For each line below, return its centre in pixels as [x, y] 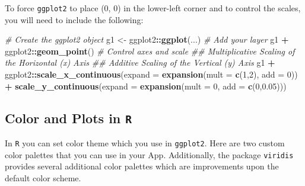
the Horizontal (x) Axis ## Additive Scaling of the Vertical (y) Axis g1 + [140, 62]
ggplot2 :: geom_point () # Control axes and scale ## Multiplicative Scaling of [150, 51]
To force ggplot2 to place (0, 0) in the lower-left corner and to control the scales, [153, 8]
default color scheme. [43, 177]
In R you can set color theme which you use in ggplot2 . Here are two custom [145, 143]
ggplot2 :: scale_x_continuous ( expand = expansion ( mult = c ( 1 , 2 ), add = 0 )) [151, 74]
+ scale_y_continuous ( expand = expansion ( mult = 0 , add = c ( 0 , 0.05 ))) [146, 86]
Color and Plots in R [69, 118]
